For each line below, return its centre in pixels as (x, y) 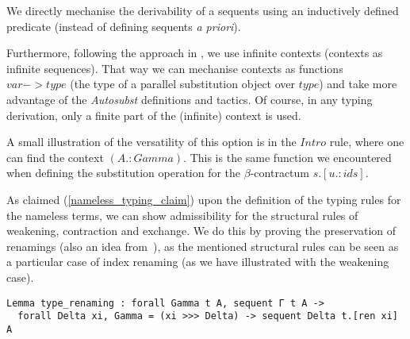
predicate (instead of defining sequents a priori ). (124, 26)
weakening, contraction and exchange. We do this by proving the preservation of (201, 231)
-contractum (280, 173)
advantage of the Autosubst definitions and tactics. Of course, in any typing (190, 99)
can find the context (55, 157)
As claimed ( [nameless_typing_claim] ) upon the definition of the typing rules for (204, 199)
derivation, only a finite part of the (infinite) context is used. (154, 115)
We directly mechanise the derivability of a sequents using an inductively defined (203, 10)
